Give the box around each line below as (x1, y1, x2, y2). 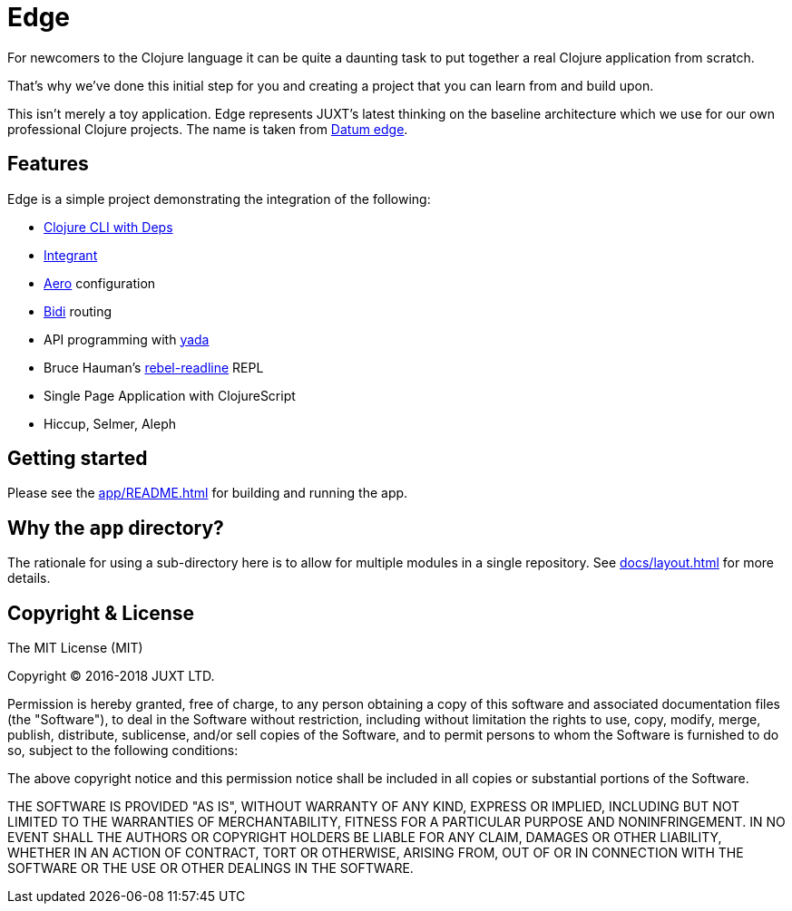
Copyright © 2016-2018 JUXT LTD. (7, 668, 215, 684)
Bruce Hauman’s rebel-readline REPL (44, 359, 264, 375)
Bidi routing (44, 303, 112, 319)
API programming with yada (44, 331, 210, 347)
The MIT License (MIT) (7, 640, 143, 656)
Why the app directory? (7, 516, 224, 539)
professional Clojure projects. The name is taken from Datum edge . (7, 121, 408, 137)
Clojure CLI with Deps (44, 218, 173, 235)
